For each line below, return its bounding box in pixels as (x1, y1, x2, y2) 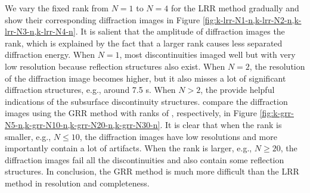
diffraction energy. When (5, 48, 95, 61)
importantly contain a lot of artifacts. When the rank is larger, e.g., (5, 142, 252, 154)
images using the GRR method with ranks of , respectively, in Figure (5, 107, 258, 119)
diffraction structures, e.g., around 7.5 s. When (5, 83, 176, 96)
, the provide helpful (200, 83, 275, 96)
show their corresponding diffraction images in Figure (5, 13, 200, 26)
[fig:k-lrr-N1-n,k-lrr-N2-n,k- (202, 13, 302, 26)
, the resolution (249, 60, 305, 72)
